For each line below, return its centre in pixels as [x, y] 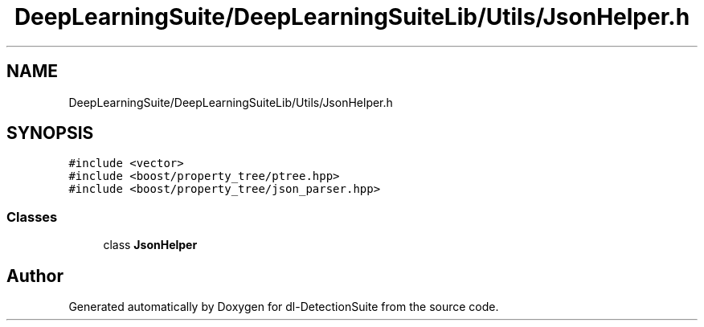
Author [35, 276]
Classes [32, 217]
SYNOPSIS [50, 133]
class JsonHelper [150, 245]
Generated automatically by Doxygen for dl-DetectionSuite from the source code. [284, 307]
